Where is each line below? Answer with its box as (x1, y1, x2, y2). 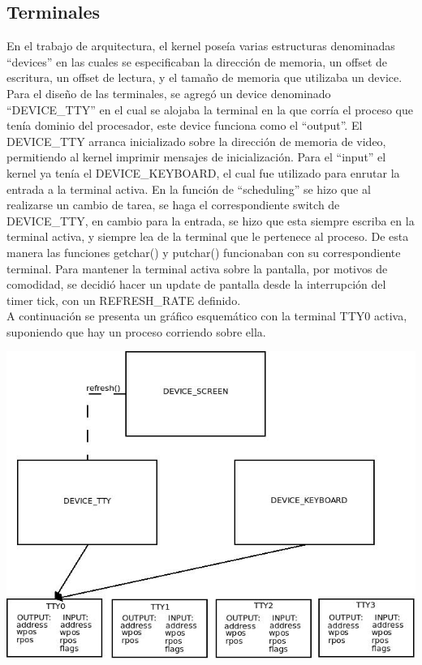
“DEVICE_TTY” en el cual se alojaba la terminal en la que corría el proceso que (6, 101, 413, 118)
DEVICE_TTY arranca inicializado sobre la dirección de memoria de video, (6, 132, 386, 149)
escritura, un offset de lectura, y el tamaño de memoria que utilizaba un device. (6, 69, 403, 86)
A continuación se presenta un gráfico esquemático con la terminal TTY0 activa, (6, 307, 407, 324)
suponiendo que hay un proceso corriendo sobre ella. (6, 323, 266, 340)
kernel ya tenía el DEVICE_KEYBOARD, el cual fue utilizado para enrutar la (6, 164, 400, 181)
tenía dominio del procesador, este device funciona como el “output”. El (6, 117, 363, 134)
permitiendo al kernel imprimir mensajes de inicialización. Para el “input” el (6, 148, 386, 165)
